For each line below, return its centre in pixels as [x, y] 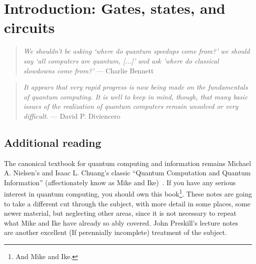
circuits [29, 27]
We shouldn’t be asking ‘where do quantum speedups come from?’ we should [137, 51]
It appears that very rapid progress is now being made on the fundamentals [136, 87]
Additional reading [53, 142]
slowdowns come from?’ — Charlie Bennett [89, 70]
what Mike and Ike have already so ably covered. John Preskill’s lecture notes [121, 222]
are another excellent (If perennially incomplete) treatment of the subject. [115, 232]
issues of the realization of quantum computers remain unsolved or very [131, 106]
